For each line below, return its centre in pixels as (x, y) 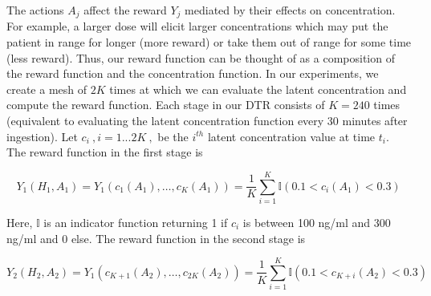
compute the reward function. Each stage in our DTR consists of (166, 105)
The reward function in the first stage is (105, 152)
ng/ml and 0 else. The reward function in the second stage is (156, 238)
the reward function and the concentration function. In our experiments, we (193, 73)
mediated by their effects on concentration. (290, 10)
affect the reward (125, 10)
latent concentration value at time (291, 136)
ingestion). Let (42, 136)
